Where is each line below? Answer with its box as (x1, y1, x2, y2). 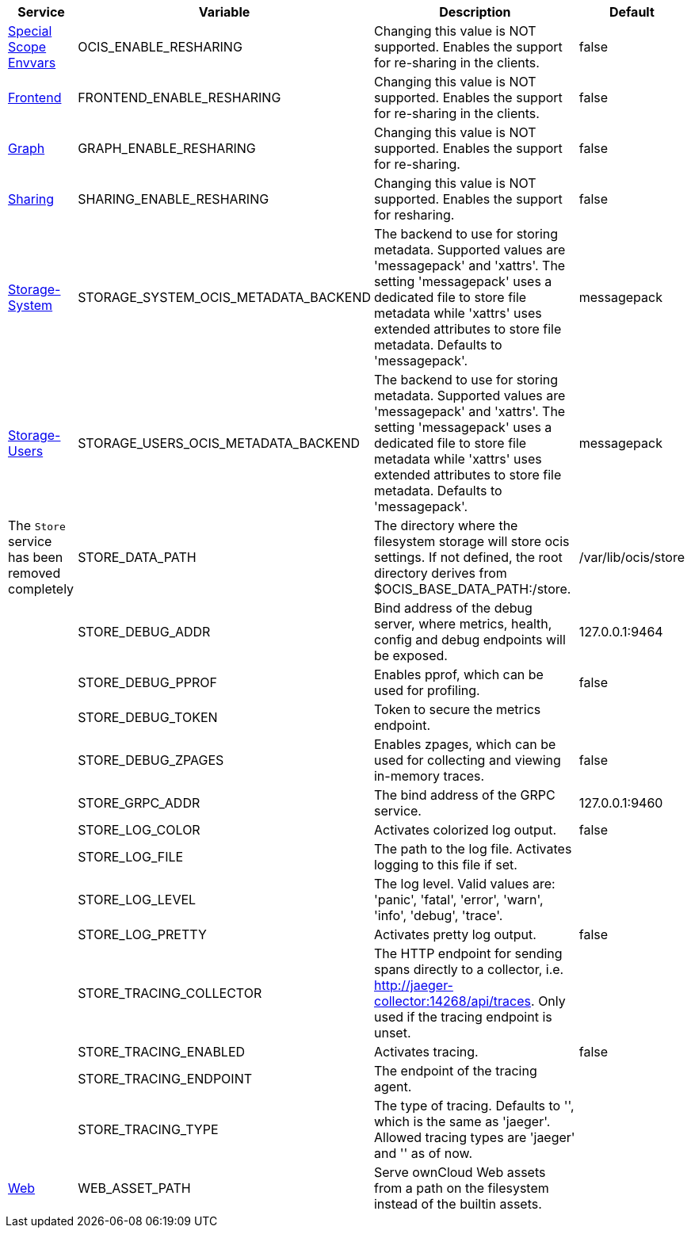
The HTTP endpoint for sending (373, 946, 563, 961)
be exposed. (373, 648, 448, 663)
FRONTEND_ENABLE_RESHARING (78, 90, 281, 105)
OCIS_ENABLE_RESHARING (78, 39, 242, 55)
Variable (198, 4, 250, 20)
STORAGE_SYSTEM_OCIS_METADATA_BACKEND (78, 289, 371, 305)
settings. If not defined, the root (373, 549, 563, 565)
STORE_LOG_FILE (78, 849, 184, 865)
